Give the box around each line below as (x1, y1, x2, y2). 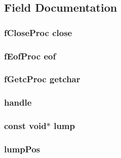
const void (4, 119, 47, 132)
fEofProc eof (4, 49, 56, 62)
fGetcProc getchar (4, 73, 80, 85)
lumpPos (4, 142, 40, 155)
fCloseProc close (4, 26, 72, 39)
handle (4, 96, 32, 109)
